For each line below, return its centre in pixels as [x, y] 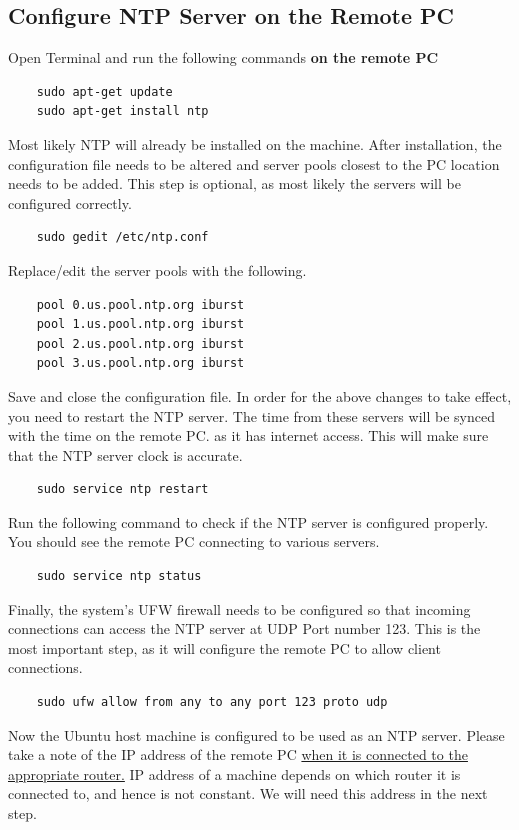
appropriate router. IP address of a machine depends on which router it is [234, 773]
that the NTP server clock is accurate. [125, 454]
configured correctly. [70, 202]
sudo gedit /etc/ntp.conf [122, 237]
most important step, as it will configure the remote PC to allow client [224, 647]
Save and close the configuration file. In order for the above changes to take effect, [260, 395]
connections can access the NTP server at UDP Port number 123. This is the [244, 628]
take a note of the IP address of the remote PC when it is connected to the [238, 754]
